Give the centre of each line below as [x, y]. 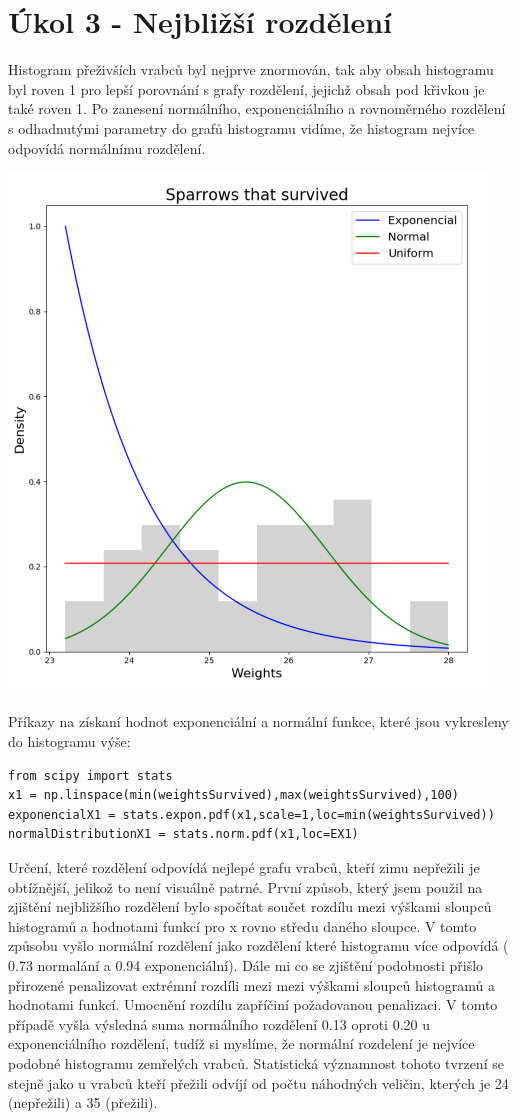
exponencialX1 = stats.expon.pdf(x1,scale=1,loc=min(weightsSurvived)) [251, 814]
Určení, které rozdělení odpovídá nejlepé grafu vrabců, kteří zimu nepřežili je [244, 867]
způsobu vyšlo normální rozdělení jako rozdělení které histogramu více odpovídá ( [258, 945]
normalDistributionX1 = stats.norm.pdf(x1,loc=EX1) [183, 834]
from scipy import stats [90, 775]
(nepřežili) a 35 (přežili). [83, 1102]
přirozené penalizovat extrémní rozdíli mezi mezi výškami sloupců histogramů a [251, 984]
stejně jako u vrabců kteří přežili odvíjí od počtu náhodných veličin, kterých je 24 [258, 1082]
